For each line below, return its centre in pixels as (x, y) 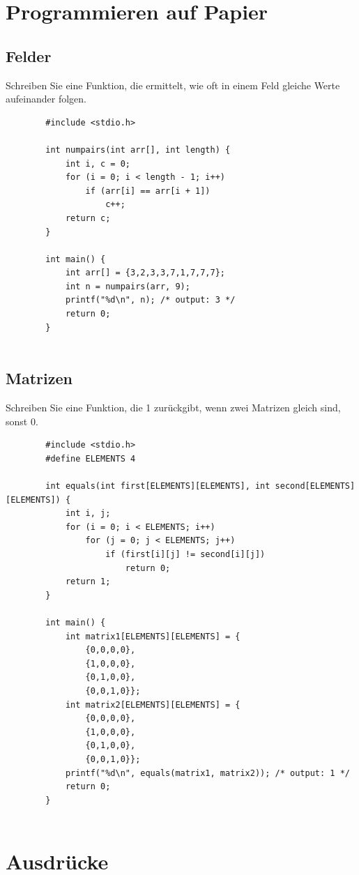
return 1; (88, 582)
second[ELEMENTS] (315, 486)
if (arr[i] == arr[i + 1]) (148, 191)
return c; (88, 218)
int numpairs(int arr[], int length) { (138, 150)
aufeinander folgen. (46, 99)
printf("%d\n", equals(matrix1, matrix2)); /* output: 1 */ (207, 773)
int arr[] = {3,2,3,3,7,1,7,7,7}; (145, 273)
